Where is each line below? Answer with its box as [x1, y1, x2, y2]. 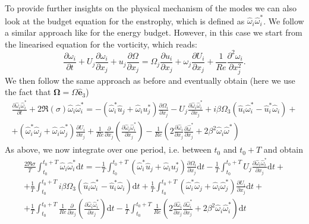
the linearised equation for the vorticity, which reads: [5, 37, 197, 50]
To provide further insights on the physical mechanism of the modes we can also [5, 2, 297, 14]
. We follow [263, 14, 304, 27]
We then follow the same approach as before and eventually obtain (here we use [5, 74, 295, 86]
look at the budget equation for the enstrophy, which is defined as [5, 14, 245, 27]
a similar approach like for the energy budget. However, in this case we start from [5, 26, 302, 38]
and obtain [263, 143, 304, 156]
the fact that [5, 86, 51, 98]
